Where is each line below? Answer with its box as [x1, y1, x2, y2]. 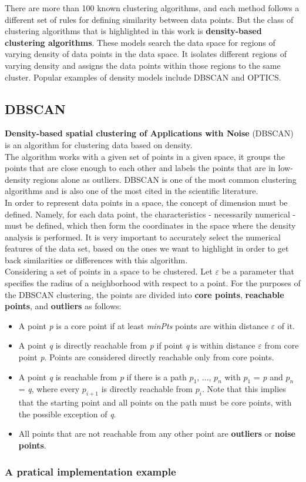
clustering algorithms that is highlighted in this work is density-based [5, 25, 262, 37]
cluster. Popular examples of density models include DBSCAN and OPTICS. [5, 71, 281, 83]
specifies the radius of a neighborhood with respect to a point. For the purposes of [5, 277, 301, 289]
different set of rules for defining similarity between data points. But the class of [5, 13, 294, 25]
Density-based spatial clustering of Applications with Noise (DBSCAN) [5, 127, 294, 139]
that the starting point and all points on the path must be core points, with [18, 396, 292, 409]
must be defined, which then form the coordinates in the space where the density [5, 219, 296, 232]
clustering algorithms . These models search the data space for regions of [5, 36, 275, 48]
